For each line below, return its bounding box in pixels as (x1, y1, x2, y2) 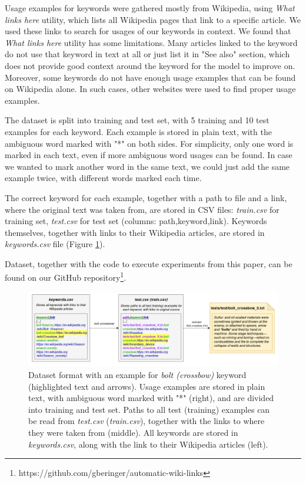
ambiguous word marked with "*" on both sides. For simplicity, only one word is (5, 137, 294, 149)
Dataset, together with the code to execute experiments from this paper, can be (5, 257, 292, 270)
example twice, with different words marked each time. (5, 172, 202, 184)
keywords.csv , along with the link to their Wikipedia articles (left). (28, 438, 268, 450)
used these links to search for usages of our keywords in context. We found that (5, 25, 291, 37)
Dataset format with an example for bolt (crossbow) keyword (28, 369, 247, 381)
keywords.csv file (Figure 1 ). (5, 238, 105, 250)
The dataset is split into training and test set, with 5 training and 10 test (5, 114, 270, 126)
